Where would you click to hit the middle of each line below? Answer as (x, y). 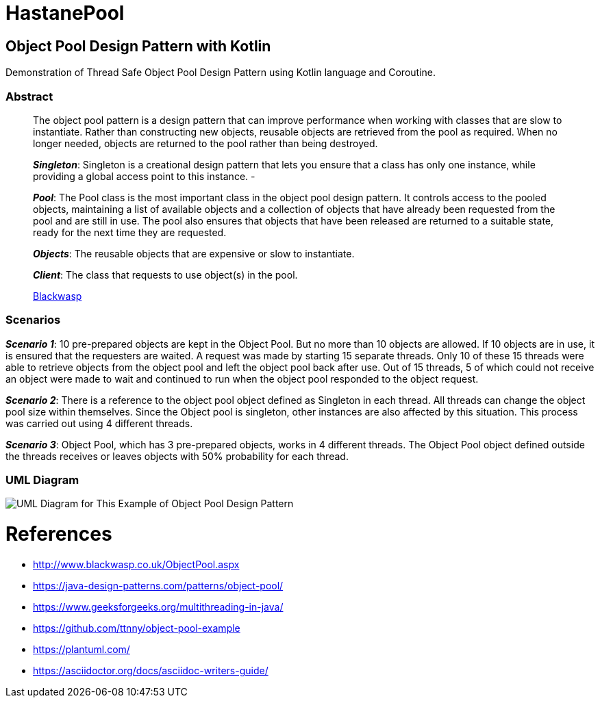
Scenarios (33, 320)
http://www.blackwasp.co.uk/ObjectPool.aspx (136, 564)
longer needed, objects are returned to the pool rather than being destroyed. (205, 143)
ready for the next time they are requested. (130, 232)
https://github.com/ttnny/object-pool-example (137, 628)
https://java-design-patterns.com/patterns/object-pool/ (158, 585)
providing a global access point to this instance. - (144, 176)
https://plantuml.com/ (82, 649)
